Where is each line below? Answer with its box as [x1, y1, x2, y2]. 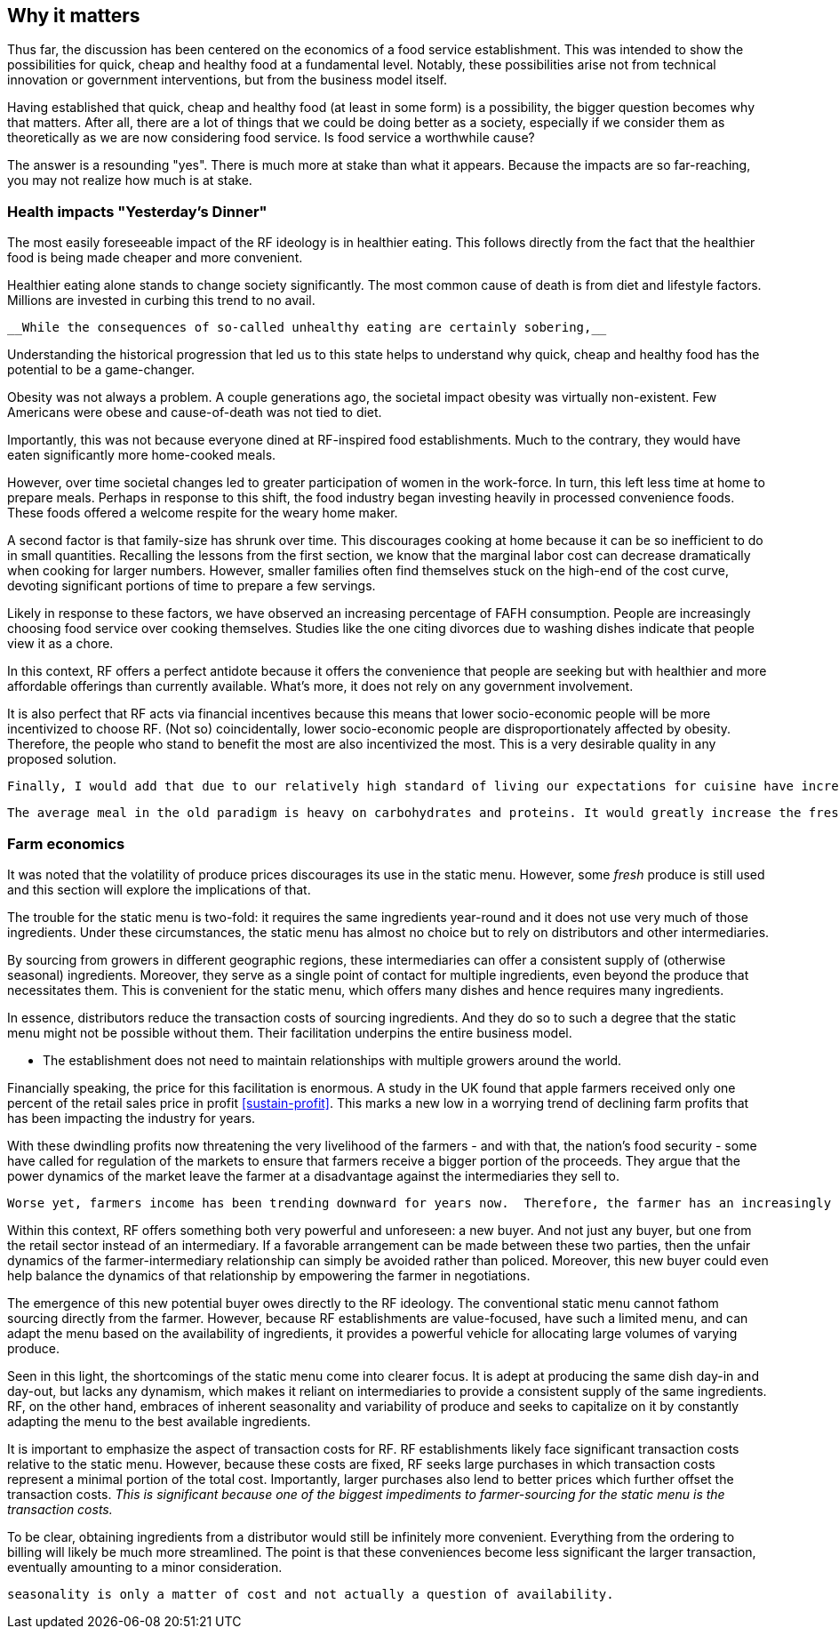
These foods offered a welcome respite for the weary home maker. [7, 505, 398, 521]
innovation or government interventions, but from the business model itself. [7, 72, 447, 88]
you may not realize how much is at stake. [7, 172, 252, 188]
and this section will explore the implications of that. [7, 881, 311, 897]
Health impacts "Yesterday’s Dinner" [7, 202, 268, 221]
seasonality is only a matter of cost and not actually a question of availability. [7, 1586, 614, 1601]
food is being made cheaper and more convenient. [7, 250, 303, 266]
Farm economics [7, 834, 125, 853]
